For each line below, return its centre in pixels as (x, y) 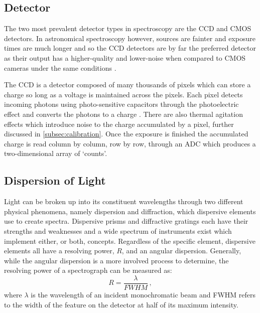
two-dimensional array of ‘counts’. (56, 153)
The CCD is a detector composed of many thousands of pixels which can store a (127, 85)
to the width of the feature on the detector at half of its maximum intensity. (121, 304)
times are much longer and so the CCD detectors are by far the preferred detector (130, 48)
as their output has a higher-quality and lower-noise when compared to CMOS (125, 57)
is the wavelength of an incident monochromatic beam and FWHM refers (143, 294)
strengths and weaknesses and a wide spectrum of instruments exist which (118, 230)
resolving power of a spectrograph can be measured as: (88, 270)
